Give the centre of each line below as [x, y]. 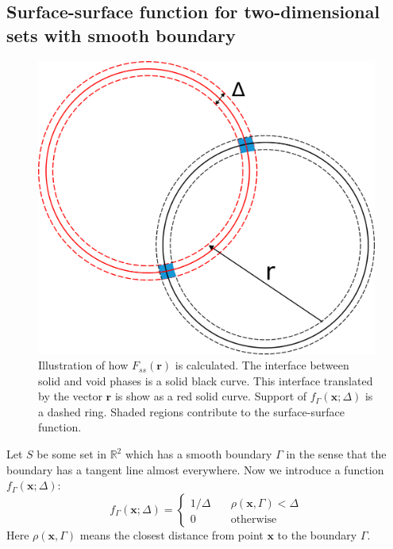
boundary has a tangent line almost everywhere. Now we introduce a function [195, 469]
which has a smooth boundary [198, 454]
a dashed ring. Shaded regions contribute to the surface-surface [191, 411]
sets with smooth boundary [121, 35]
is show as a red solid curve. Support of [211, 396]
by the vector [70, 396]
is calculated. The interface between [262, 365]
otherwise [254, 519]
